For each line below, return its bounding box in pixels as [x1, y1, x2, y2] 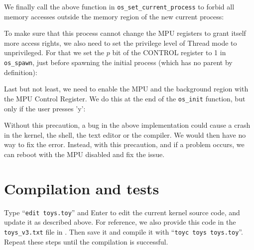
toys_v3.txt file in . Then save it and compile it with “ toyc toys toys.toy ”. [4, 226, 243, 237]
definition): [4, 67, 37, 77]
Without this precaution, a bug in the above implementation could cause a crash [4, 120, 251, 130]
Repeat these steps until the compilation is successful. [4, 236, 168, 247]
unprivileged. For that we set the [4, 47, 105, 58]
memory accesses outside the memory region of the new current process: [4, 11, 224, 21]
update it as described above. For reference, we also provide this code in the [4, 217, 236, 227]
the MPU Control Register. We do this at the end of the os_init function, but [4, 93, 246, 103]
